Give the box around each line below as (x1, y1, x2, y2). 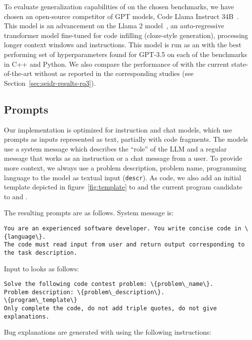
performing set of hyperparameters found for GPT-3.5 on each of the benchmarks (4, 49, 247, 59)
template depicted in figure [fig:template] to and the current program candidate (4, 182, 243, 192)
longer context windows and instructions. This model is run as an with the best (4, 39, 242, 50)
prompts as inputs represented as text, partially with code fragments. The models (4, 134, 248, 144)
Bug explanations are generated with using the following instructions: (4, 327, 212, 337)
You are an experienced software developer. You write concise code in (4, 225, 241, 232)
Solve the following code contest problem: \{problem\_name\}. (4, 281, 213, 288)
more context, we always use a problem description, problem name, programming (4, 162, 247, 172)
